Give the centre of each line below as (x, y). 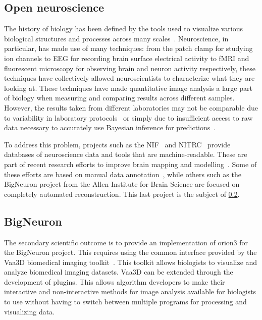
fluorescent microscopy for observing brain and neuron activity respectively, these (130, 68)
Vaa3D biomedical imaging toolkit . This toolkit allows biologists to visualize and (131, 262)
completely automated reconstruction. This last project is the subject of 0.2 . (122, 194)
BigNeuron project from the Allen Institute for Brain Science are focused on (122, 184)
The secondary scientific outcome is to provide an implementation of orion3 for (126, 242)
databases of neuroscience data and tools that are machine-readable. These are (126, 154)
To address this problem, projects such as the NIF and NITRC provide (117, 144)
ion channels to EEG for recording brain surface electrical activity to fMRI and (127, 58)
